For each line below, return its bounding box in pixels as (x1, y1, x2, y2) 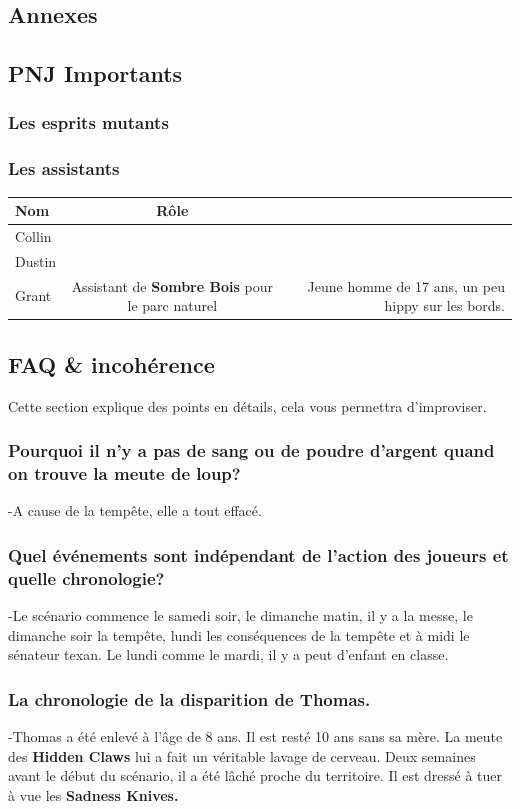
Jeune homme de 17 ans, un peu (307, 275, 505, 296)
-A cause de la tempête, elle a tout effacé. (8, 500, 262, 521)
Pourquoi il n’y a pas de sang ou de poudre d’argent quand (8, 438, 495, 463)
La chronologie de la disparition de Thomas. (8, 686, 371, 711)
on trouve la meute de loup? (8, 460, 241, 485)
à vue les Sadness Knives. (8, 784, 179, 805)
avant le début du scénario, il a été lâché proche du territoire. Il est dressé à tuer (8, 765, 503, 786)
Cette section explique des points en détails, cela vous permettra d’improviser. (8, 395, 487, 416)
